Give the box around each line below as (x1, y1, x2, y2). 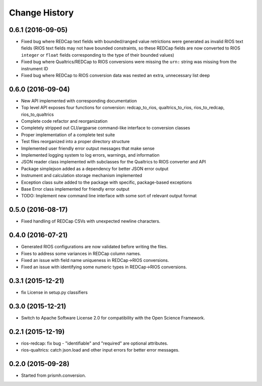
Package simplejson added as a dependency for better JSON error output (21, 165, 169, 172)
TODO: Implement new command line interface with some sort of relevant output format (21, 193, 197, 199)
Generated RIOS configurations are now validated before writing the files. (21, 244, 168, 250)
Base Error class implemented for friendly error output (21, 186, 130, 192)
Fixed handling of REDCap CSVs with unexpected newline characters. (21, 218, 161, 224)
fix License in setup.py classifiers (21, 289, 88, 295)
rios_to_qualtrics (21, 112, 54, 117)
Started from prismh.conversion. (21, 372, 86, 378)
